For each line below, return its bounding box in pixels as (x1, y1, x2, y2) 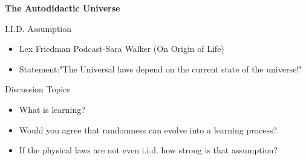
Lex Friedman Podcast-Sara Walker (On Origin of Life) (19, 42, 224, 55)
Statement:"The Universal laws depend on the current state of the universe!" (19, 62, 302, 75)
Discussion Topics (5, 83, 70, 95)
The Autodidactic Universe (5, 2, 120, 14)
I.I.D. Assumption (5, 22, 72, 34)
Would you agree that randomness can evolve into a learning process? (19, 123, 278, 136)
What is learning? (19, 103, 85, 115)
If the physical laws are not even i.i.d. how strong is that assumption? (19, 144, 278, 156)
